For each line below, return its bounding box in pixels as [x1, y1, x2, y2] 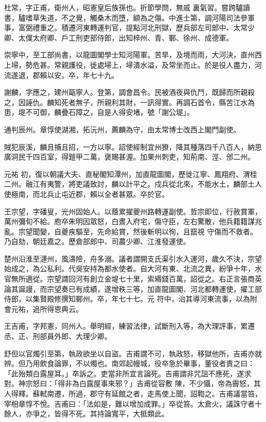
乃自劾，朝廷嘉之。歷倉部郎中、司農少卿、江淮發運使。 [4, 236, 190, 247]
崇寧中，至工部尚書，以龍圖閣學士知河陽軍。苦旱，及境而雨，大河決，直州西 [4, 49, 262, 60]
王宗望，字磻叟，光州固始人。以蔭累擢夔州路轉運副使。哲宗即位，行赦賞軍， [4, 206, 262, 216]
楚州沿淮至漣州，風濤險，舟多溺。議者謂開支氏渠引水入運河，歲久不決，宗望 [4, 253, 262, 264]
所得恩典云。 [39, 303, 83, 314]
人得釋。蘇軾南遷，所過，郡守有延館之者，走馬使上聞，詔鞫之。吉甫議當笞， [4, 388, 262, 398]
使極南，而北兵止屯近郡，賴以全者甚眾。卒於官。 [4, 188, 169, 199]
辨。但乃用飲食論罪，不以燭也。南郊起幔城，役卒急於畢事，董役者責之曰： [4, 358, 255, 369]
